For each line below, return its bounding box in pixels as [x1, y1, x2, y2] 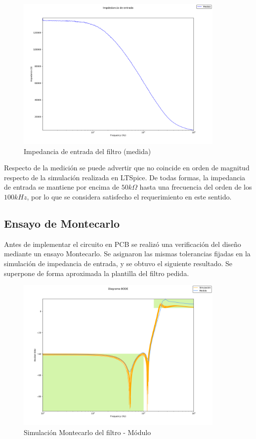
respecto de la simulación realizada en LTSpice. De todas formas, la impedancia [4, 172, 246, 182]
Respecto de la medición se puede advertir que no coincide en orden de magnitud [4, 162, 250, 173]
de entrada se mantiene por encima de [4, 182, 120, 192]
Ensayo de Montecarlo [4, 215, 120, 231]
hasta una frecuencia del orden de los [139, 182, 252, 192]
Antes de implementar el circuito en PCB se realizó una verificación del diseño [4, 239, 241, 249]
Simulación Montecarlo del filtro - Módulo [24, 427, 151, 437]
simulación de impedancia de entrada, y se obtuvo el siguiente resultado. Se [4, 258, 232, 268]
